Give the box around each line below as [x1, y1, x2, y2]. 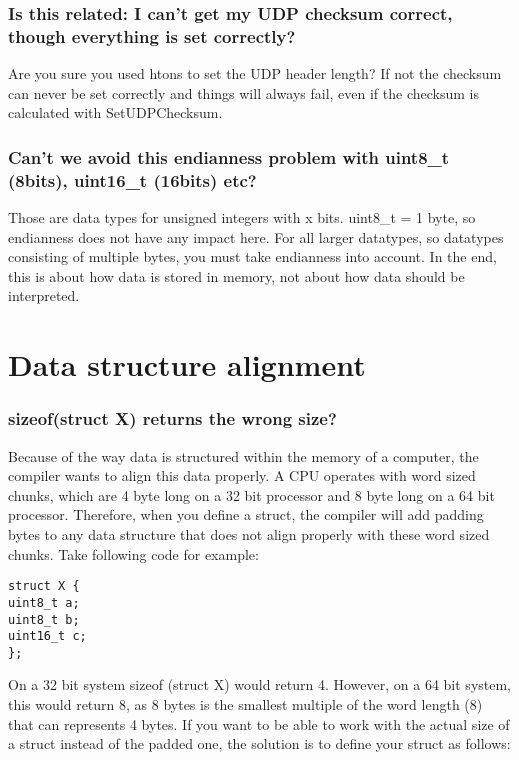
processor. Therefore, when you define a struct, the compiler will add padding [8, 504, 484, 525]
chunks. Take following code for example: [8, 543, 259, 564]
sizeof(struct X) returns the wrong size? [8, 406, 337, 431]
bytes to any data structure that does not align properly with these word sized [8, 524, 490, 544]
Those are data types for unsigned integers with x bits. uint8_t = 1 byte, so [8, 207, 476, 228]
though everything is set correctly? [8, 23, 296, 48]
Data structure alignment [8, 344, 366, 385]
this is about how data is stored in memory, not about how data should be [8, 265, 465, 286]
